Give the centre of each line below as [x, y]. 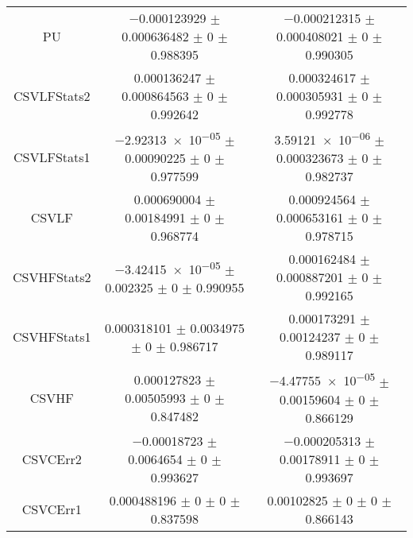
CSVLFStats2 [52, 96]
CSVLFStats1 [52, 157]
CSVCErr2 [52, 459]
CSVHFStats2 [52, 277]
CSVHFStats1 [52, 337]
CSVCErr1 [52, 509]
